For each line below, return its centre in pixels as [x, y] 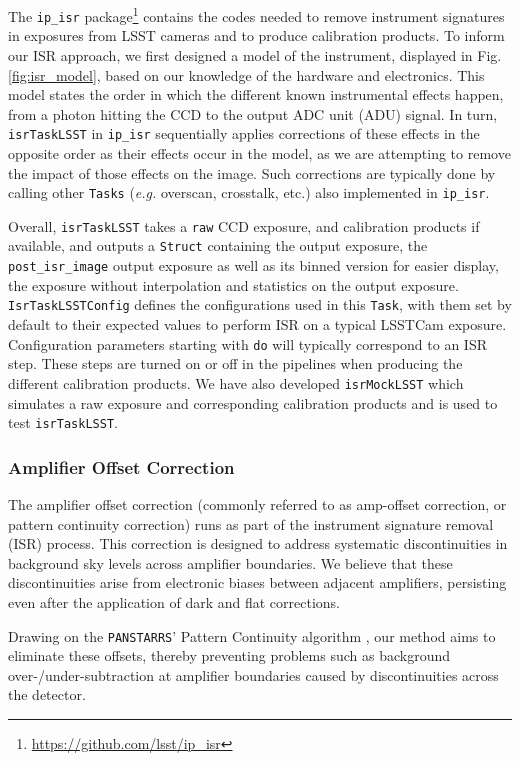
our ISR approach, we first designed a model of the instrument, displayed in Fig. [255, 54]
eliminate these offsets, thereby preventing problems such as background [229, 655]
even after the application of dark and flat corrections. [174, 601]
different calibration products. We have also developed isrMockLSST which [236, 382]
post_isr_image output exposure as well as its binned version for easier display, [253, 265]
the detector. [47, 694]
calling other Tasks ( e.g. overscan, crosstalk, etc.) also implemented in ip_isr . [249, 192]
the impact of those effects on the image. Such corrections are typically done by [252, 172]
